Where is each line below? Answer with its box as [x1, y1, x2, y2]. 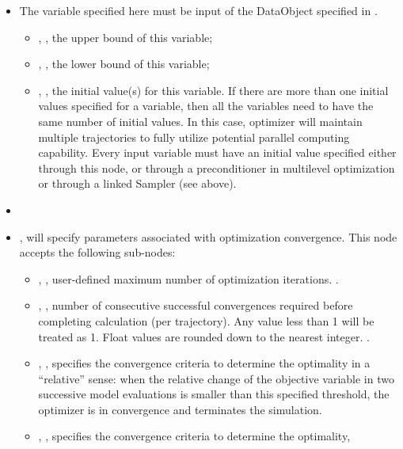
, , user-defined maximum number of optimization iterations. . [38, 270, 339, 287]
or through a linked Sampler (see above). [38, 175, 237, 192]
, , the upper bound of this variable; [38, 29, 213, 45]
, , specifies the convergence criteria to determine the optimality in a [38, 355, 371, 371]
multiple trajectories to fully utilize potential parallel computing [38, 128, 350, 145]
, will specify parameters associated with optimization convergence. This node [19, 228, 397, 245]
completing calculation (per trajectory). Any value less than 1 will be [38, 312, 374, 329]
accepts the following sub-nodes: [19, 244, 176, 261]
